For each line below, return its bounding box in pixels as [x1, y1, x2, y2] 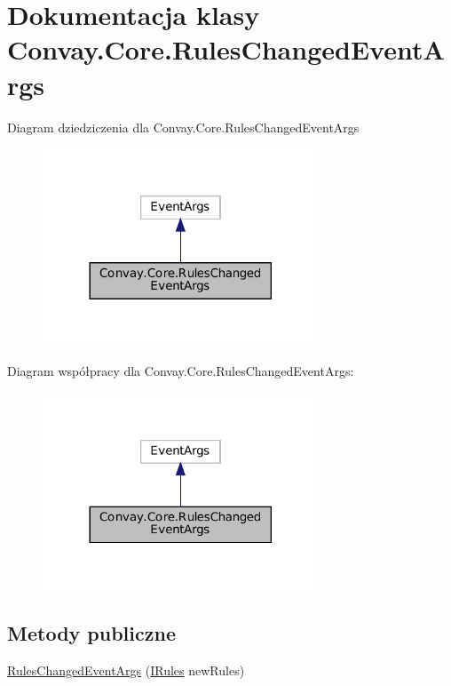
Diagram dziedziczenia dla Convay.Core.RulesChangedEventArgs [7, 117, 360, 136]
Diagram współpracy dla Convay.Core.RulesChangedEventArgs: [7, 362, 354, 380]
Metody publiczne [7, 619, 176, 647]
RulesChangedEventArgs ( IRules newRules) [7, 660, 245, 679]
